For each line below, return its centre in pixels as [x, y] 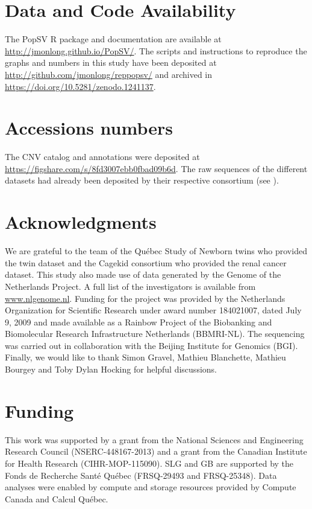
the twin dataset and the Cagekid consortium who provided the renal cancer [146, 262]
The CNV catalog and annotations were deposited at [102, 157]
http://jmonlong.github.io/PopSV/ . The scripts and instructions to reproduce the [156, 50]
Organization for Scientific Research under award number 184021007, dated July [153, 310]
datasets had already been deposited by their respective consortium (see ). [142, 180]
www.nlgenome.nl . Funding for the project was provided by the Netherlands [145, 298]
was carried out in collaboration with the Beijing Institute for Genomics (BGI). [151, 345]
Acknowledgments [81, 222]
